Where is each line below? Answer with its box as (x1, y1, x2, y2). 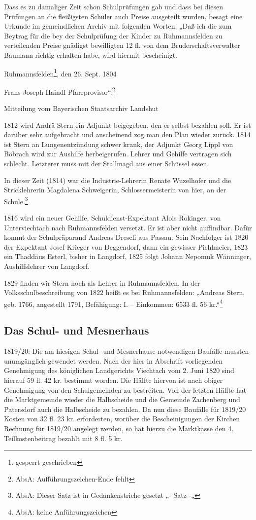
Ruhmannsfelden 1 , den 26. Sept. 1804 (4, 67, 117, 78)
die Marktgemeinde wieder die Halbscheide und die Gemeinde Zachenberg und (4, 394, 240, 405)
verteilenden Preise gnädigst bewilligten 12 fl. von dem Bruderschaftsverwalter (4, 40, 240, 50)
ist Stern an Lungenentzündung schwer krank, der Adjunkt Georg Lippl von (4, 139, 233, 149)
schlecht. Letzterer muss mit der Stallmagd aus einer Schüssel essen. (4, 158, 209, 169)
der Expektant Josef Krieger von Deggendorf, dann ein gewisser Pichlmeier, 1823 (4, 241, 248, 252)
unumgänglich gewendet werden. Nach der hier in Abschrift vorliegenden (4, 355, 223, 366)
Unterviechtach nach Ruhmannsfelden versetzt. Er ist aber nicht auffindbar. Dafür (4, 222, 252, 232)
